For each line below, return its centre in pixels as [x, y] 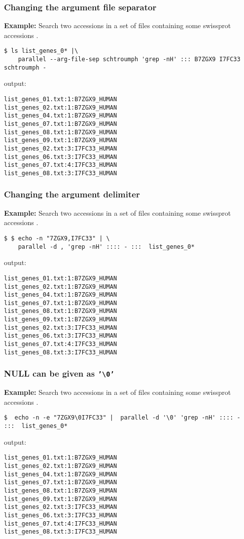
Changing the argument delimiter [72, 194]
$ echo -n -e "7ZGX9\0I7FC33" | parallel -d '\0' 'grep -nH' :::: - [122, 418]
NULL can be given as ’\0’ [59, 373]
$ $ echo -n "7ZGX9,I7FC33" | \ [57, 238]
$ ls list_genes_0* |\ [41, 51]
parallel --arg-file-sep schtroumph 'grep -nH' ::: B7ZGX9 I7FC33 [129, 59]
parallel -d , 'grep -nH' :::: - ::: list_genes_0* [106, 247]
